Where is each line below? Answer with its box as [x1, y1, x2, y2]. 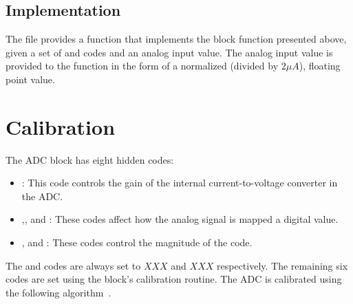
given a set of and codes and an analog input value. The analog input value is [6, 45, 333, 59]
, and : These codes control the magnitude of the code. [21, 235, 253, 250]
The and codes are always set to [6, 258, 141, 272]
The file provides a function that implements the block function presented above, [6, 32, 347, 46]
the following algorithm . [6, 285, 111, 299]
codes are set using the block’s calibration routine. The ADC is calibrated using [6, 272, 342, 286]
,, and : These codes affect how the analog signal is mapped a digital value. [21, 212, 339, 226]
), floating [299, 58, 341, 73]
